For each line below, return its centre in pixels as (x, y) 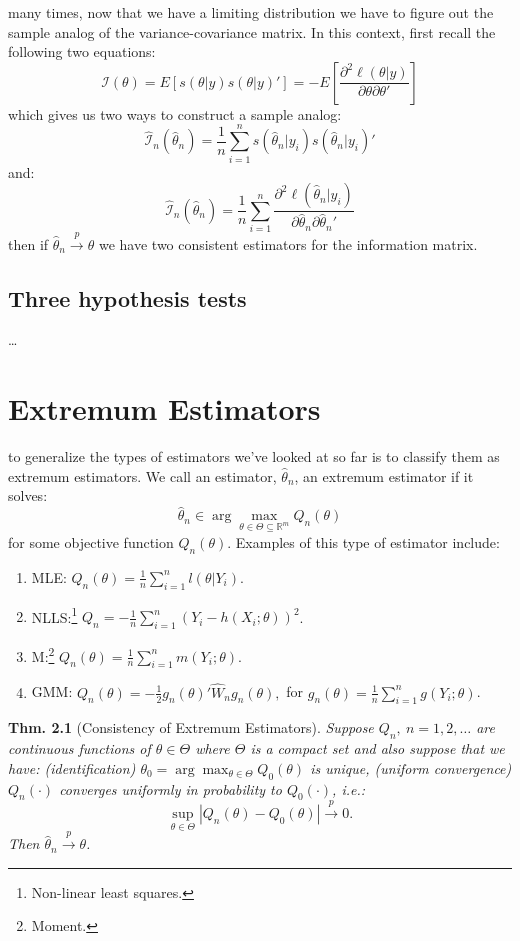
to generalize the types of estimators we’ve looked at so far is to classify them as (254, 456)
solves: (28, 495)
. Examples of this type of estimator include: (363, 541)
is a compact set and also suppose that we (377, 748)
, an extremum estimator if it (384, 475)
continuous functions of (79, 748)
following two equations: (82, 51)
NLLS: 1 (54, 615)
